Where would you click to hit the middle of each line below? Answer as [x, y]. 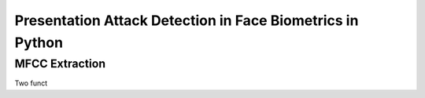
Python [39, 42]
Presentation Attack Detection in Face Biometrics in [187, 20]
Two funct [31, 83]
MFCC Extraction [60, 64]
